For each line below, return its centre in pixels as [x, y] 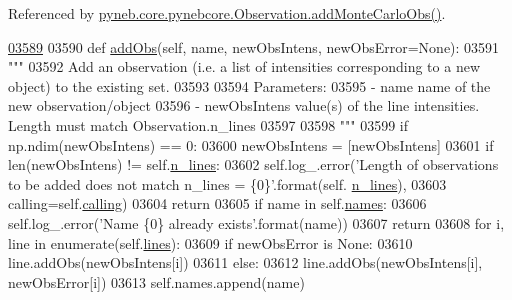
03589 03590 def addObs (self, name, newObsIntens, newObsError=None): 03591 [254, 46]
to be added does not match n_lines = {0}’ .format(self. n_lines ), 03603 [227, 183]
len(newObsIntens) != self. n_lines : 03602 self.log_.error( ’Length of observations [253, 164]
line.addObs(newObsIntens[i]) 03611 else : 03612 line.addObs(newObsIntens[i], [245, 262]
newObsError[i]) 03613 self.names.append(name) [156, 281]
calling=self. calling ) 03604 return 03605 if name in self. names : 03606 [217, 203]
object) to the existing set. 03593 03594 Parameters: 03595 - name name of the [249, 85]
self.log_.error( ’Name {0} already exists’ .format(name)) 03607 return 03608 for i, [256, 222]
